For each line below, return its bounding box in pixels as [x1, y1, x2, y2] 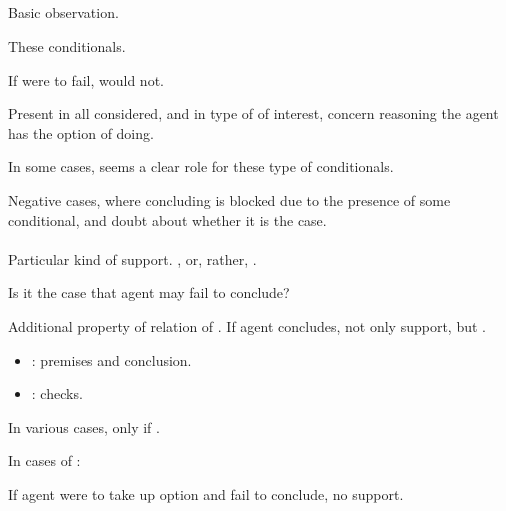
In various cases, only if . [8, 416, 160, 437]
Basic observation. [8, 2, 119, 23]
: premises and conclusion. [31, 349, 192, 370]
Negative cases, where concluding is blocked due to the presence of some [8, 189, 451, 210]
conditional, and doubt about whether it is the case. [8, 209, 327, 230]
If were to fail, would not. [8, 69, 164, 90]
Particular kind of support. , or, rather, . [8, 248, 257, 269]
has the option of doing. [8, 122, 154, 143]
